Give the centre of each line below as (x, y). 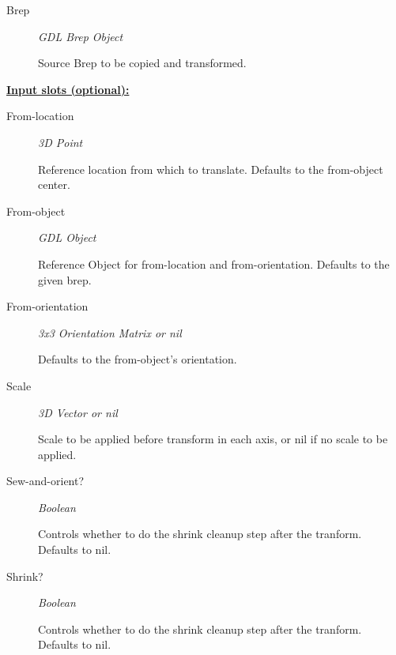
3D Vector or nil (78, 412)
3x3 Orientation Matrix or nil (110, 332)
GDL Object (67, 237)
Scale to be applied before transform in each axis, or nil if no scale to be (213, 439)
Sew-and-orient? (45, 481)
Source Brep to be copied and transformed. (142, 63)
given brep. (65, 279)
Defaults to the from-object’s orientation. (138, 359)
